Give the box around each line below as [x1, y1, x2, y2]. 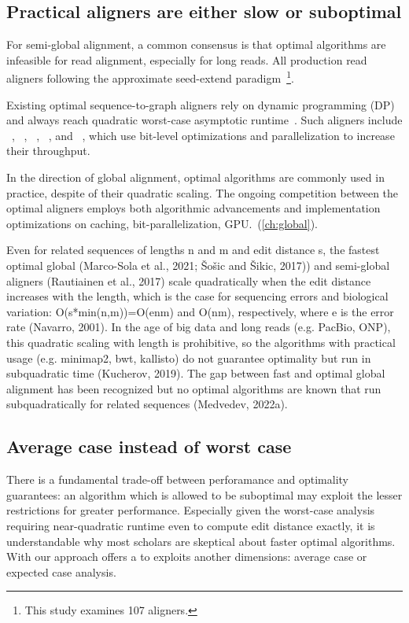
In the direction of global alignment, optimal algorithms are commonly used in [6, 169, 385, 186]
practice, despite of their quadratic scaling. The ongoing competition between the [6, 184, 399, 201]
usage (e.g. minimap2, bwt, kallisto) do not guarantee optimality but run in [6, 349, 371, 366]
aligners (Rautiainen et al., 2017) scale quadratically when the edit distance [6, 272, 371, 289]
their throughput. [6, 142, 90, 159]
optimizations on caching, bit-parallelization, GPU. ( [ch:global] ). [6, 215, 318, 231]
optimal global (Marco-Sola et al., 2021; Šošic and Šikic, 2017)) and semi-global [6, 256, 390, 273]
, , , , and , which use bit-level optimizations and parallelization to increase [12, 127, 395, 143]
